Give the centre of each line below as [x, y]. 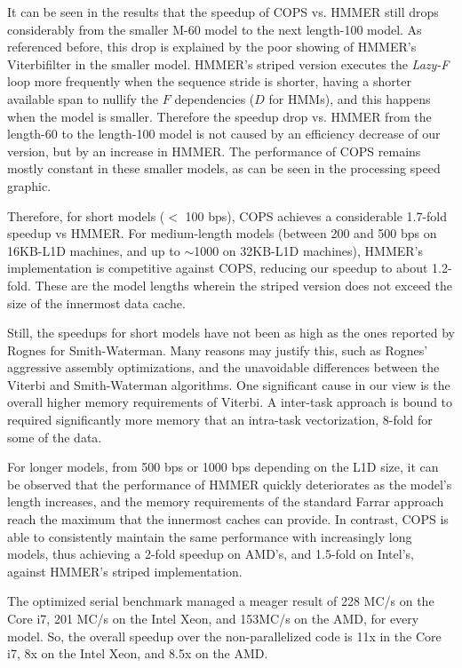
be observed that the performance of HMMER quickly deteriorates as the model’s [230, 484]
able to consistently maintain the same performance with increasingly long [210, 536]
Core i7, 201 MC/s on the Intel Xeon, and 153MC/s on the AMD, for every [213, 618]
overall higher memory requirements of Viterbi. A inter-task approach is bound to [230, 402]
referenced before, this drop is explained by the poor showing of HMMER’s [212, 47]
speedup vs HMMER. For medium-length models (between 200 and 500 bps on [222, 233]
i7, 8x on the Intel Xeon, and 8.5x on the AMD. [138, 653]
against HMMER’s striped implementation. [125, 571]
